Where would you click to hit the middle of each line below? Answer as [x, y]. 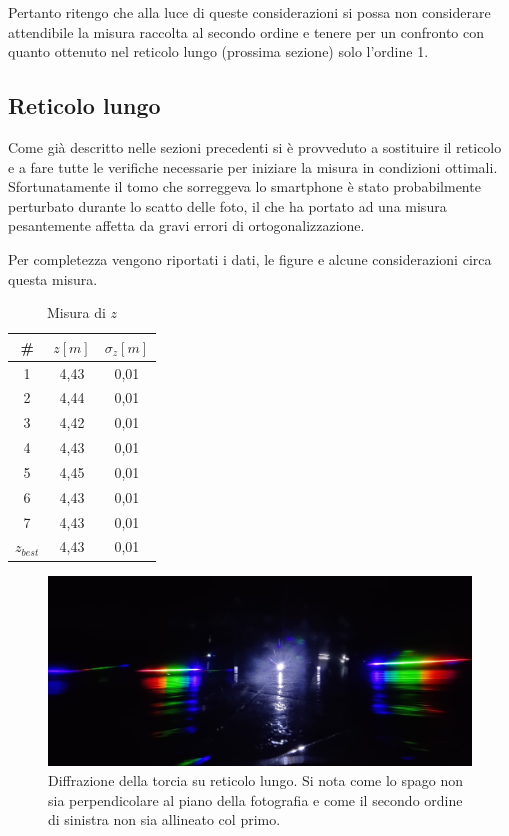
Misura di [76, 312]
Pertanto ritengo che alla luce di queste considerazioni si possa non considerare [249, 12]
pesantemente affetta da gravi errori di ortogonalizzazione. [186, 225]
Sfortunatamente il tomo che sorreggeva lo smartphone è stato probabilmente [244, 186]
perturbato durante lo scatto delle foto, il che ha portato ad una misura [227, 205]
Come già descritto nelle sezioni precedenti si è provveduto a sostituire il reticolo [255, 146]
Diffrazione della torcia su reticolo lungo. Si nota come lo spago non [256, 780]
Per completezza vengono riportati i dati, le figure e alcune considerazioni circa [250, 258]
